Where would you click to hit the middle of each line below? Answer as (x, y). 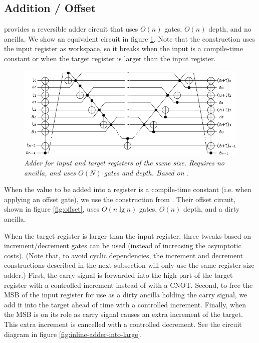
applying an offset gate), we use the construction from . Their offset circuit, (120, 199)
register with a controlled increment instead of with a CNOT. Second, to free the (128, 285)
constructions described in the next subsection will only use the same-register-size (129, 265)
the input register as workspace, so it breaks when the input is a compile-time (123, 48)
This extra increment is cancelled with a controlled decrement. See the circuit (123, 324)
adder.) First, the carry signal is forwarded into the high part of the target (118, 275)
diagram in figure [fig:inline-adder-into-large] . (73, 334)
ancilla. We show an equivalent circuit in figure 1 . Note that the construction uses (129, 38)
